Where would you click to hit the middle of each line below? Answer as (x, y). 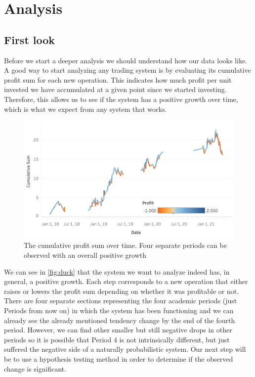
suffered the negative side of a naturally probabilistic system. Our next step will (125, 349)
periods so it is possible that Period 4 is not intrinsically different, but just (117, 339)
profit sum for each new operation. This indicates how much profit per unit (118, 79)
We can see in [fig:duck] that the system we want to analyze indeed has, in (117, 271)
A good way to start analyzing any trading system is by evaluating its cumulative (127, 70)
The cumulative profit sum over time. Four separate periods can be (125, 245)
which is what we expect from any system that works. (85, 109)
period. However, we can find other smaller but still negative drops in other (118, 330)
